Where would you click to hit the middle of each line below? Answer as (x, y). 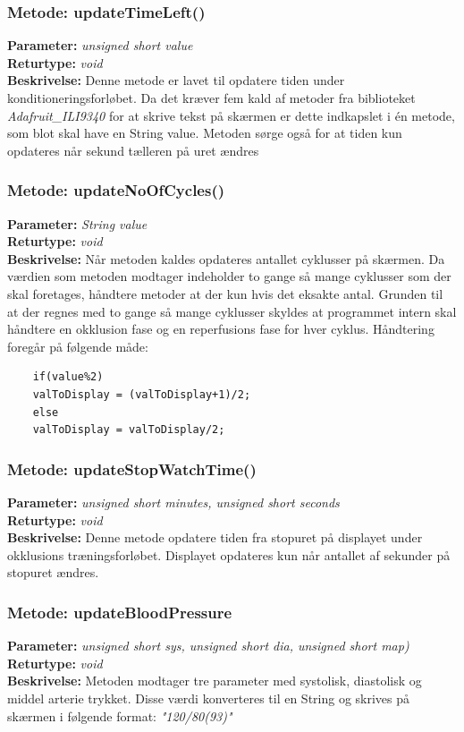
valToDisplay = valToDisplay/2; (129, 430)
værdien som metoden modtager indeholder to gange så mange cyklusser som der (229, 276)
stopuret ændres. (53, 572)
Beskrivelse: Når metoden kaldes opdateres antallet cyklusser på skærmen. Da (226, 258)
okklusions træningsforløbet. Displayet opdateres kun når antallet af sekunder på (229, 554)
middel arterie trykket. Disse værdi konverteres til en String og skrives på (209, 698)
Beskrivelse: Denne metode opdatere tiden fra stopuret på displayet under (215, 537)
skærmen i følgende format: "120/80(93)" (120, 715)
